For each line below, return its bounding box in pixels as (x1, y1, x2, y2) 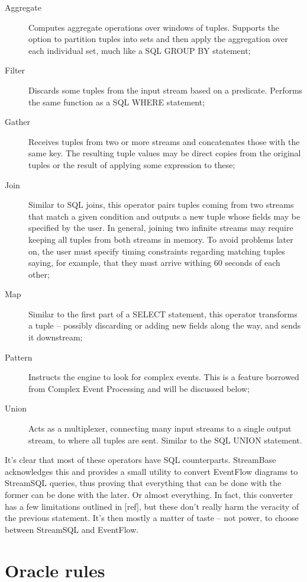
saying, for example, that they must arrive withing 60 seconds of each (28, 256, 280, 269)
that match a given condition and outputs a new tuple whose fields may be (28, 210, 300, 222)
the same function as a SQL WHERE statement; (28, 95, 205, 108)
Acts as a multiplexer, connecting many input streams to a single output (28, 422, 292, 435)
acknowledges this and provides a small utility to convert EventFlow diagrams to (5, 465, 298, 477)
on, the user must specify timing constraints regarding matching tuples (28, 245, 285, 257)
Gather (5, 115, 30, 128)
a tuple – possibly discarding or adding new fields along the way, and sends (28, 319, 301, 332)
